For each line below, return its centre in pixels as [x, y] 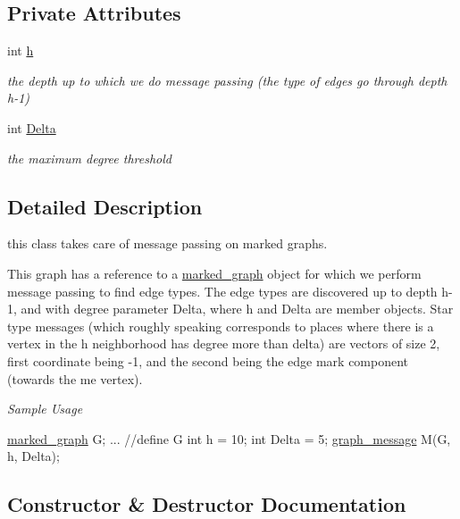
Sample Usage [45, 409]
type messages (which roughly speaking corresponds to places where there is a [221, 326]
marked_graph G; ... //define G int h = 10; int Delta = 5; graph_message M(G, [229, 438]
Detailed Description [105, 206]
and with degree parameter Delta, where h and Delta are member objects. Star [237, 309]
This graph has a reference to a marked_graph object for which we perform [214, 273]
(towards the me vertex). [75, 378]
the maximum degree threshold [89, 158]
